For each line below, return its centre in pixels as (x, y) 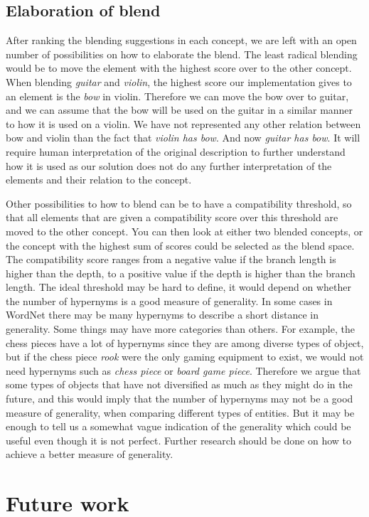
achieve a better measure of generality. (90, 454)
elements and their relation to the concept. (99, 180)
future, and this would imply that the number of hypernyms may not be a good (180, 399)
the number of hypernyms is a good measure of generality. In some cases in (169, 300)
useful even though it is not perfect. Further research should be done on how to (179, 440)
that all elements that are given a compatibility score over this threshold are (172, 217)
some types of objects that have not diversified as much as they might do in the (179, 384)
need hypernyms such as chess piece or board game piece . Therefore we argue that (183, 370)
